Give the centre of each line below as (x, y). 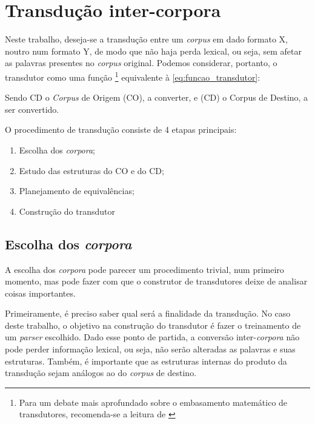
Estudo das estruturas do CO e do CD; (91, 170)
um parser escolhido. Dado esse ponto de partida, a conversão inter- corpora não (152, 337)
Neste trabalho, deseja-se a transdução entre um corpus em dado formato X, (147, 39)
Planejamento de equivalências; (77, 191)
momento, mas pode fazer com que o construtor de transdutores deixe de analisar (156, 281)
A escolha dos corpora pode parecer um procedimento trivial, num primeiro (144, 269)
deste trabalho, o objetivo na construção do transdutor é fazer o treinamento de (153, 325)
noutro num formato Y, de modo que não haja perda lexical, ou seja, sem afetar (153, 51)
